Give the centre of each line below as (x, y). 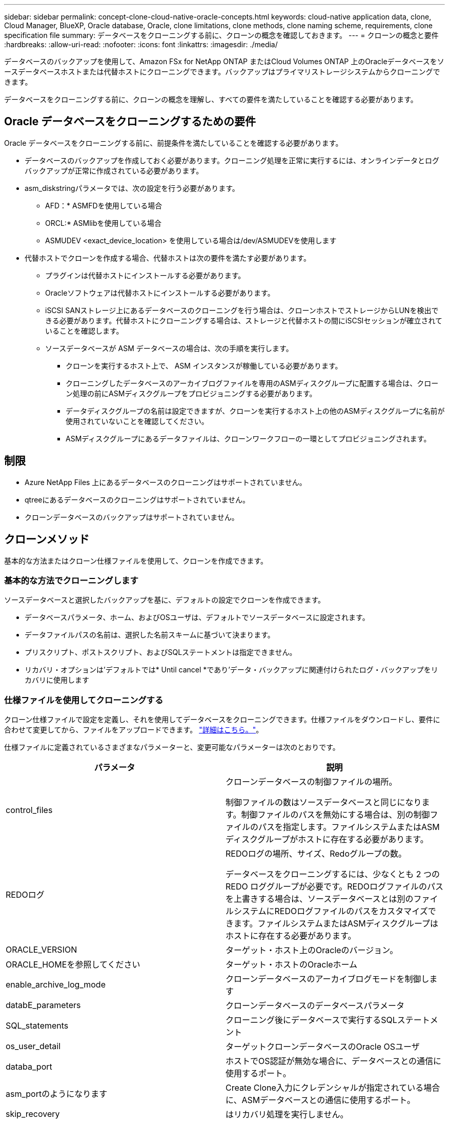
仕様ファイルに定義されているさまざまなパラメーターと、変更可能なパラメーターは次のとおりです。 (172, 747)
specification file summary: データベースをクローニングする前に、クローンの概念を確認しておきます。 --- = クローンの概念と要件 (221, 35)
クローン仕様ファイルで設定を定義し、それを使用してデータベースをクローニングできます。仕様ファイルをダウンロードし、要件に (222, 720)
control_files (29, 810)
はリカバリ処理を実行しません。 (287, 1115)
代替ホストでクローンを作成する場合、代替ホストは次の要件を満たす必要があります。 (168, 258)
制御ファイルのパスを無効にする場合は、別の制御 (335, 815)
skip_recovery (33, 1114)
